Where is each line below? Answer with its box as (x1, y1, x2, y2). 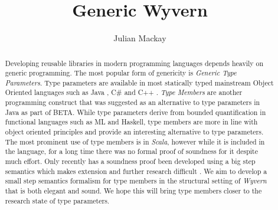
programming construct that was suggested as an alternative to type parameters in (5, 97, 260, 107)
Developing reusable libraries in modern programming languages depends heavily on (5, 58, 264, 68)
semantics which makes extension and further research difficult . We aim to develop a (5, 166, 267, 176)
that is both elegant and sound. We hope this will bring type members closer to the (5, 186, 262, 196)
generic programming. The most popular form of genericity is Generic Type (5, 68, 237, 78)
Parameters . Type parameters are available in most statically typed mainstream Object (5, 77, 274, 87)
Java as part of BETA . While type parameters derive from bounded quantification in (5, 107, 266, 117)
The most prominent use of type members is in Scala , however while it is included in (5, 136, 265, 146)
